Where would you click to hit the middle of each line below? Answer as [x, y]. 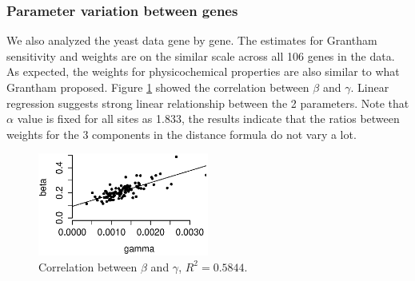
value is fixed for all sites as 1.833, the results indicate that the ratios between [208, 119]
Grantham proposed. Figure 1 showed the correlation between [158, 87]
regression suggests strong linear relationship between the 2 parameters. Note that [208, 103]
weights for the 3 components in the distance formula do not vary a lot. [182, 134]
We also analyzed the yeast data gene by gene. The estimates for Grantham [192, 40]
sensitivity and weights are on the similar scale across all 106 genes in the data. [201, 55]
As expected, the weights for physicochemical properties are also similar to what [203, 71]
